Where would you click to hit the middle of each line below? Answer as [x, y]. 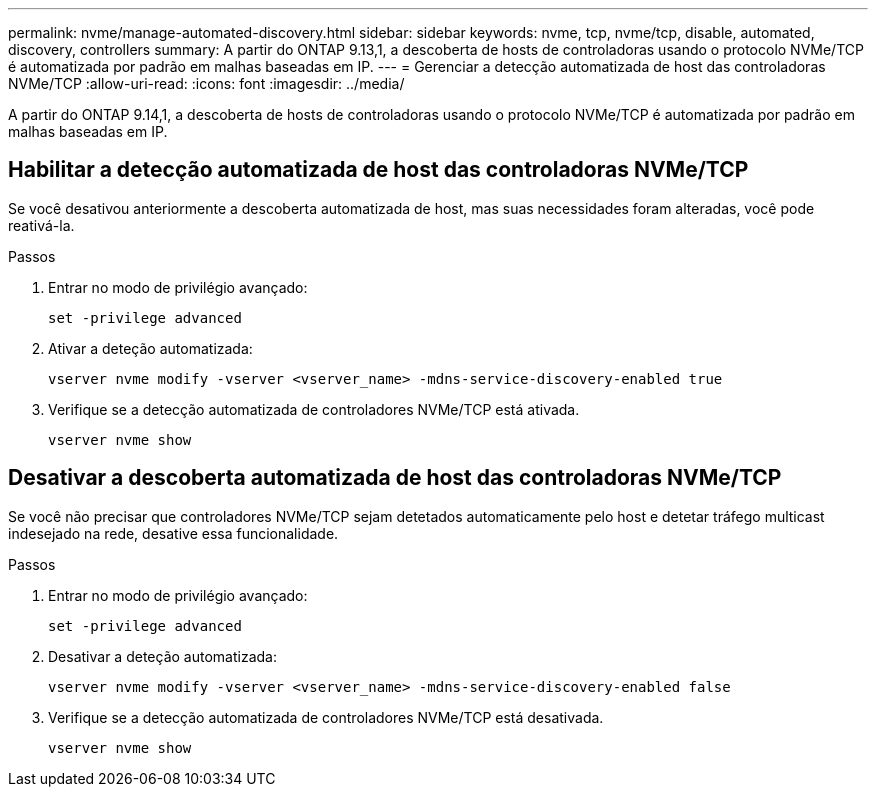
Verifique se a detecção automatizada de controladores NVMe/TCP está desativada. [326, 717]
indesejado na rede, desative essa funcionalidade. [173, 533]
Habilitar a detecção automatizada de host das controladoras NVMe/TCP [378, 170]
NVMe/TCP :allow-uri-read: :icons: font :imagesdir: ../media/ [206, 83]
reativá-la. [41, 225]
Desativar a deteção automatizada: [162, 656]
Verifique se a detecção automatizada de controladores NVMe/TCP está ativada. [314, 409]
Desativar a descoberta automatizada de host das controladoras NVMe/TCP [395, 478]
